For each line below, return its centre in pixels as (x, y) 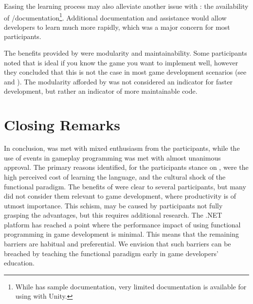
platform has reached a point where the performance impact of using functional (122, 224)
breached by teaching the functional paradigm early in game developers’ (111, 253)
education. (19, 263)
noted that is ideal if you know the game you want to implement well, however (121, 62)
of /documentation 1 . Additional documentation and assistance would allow (115, 17)
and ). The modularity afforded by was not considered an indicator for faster (118, 81)
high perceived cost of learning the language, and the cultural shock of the (115, 176)
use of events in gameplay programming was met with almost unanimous (112, 157)
